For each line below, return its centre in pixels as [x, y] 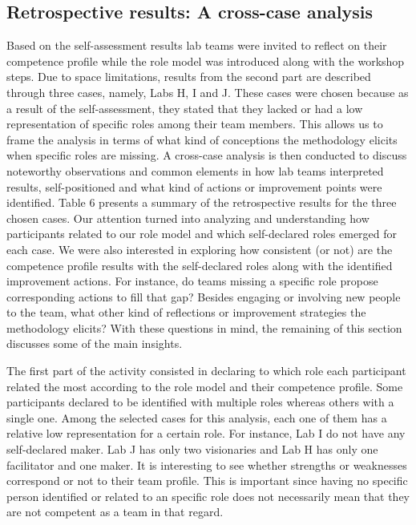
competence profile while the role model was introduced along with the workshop [206, 61]
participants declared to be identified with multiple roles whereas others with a [200, 402]
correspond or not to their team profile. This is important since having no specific [207, 481]
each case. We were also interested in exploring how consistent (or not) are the [200, 249]
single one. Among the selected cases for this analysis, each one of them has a [197, 417]
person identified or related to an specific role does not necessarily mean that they [208, 496]
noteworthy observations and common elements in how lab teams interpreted [195, 170]
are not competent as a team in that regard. [115, 512]
